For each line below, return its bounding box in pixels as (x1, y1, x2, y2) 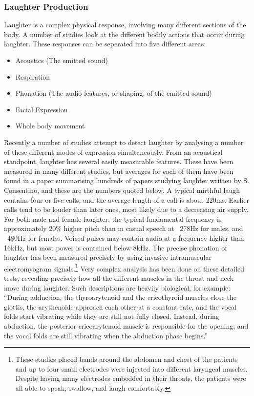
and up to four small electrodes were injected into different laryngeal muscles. (15, 363, 248, 374)
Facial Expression (15, 104, 68, 114)
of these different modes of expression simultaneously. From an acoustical (4, 146, 223, 157)
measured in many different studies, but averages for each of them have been (4, 166, 233, 176)
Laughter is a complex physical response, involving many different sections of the (4, 20, 246, 30)
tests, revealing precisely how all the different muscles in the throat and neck (4, 272, 233, 283)
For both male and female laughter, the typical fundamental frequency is (4, 213, 222, 224)
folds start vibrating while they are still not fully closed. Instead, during (4, 311, 219, 321)
